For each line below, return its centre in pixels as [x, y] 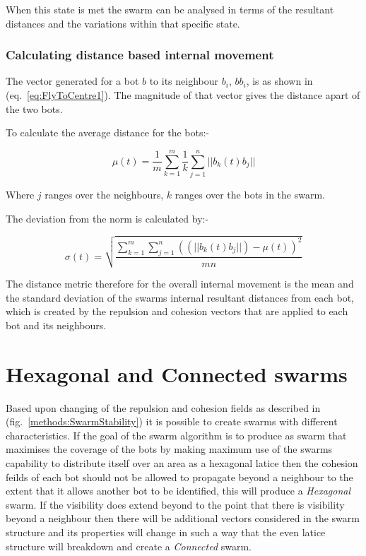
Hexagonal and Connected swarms [177, 373]
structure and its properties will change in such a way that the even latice [166, 532]
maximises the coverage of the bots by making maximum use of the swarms [169, 449]
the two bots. [34, 108]
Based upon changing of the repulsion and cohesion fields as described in [163, 407]
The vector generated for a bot [72, 81]
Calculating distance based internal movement [140, 55]
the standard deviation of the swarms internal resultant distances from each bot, [180, 297]
